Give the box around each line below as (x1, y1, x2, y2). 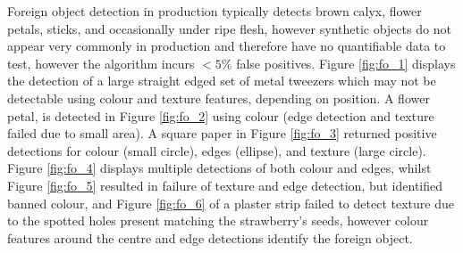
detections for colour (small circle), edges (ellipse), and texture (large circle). (7, 141, 426, 159)
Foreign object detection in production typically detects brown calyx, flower (7, 2, 422, 20)
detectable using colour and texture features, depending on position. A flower (7, 88, 430, 107)
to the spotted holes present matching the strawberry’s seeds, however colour (7, 211, 429, 230)
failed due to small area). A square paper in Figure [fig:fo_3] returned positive (7, 124, 437, 143)
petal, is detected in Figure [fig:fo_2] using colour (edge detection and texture (7, 106, 434, 125)
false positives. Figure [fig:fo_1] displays (236, 53, 456, 72)
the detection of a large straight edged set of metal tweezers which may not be (7, 71, 436, 90)
